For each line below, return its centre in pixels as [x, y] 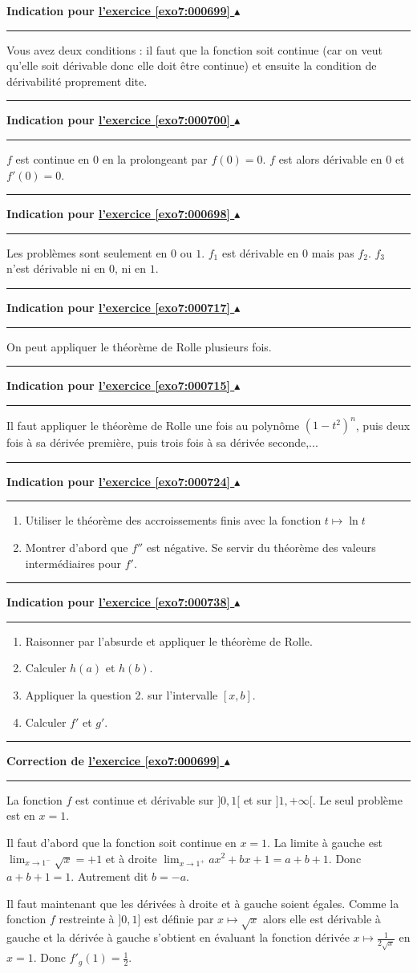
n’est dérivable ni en [56, 268]
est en [21, 815]
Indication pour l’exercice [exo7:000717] [118, 307]
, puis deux [383, 425]
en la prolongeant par [155, 158]
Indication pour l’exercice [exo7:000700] [118, 120]
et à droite [131, 858]
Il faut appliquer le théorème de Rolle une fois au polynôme [153, 425]
